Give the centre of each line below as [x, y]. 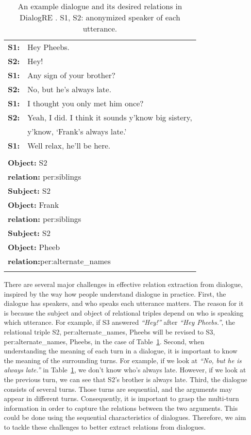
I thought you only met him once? [85, 103]
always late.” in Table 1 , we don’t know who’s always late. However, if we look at [125, 370]
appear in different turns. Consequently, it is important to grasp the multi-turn [122, 398]
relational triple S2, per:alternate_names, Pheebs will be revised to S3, [109, 331]
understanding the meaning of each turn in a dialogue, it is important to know [121, 351]
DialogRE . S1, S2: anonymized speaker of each [100, 17]
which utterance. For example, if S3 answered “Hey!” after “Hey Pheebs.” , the [120, 322]
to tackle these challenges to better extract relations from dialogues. [105, 427]
